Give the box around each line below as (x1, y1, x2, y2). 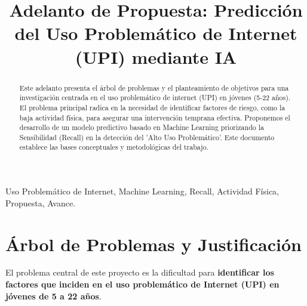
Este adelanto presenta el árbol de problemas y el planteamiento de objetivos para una (19, 82, 289, 92)
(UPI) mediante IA (75, 44, 237, 69)
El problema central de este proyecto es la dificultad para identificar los (5, 266, 274, 279)
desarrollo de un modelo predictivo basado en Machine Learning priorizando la (19, 122, 264, 132)
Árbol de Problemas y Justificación (5, 231, 302, 256)
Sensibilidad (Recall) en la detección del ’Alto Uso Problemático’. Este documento (19, 132, 275, 142)
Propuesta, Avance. (5, 196, 75, 209)
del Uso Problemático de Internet (14, 21, 297, 45)
